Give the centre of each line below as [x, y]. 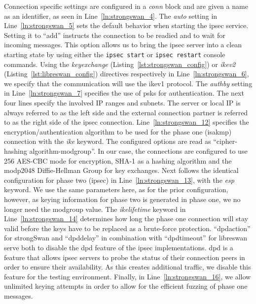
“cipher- [225, 141]
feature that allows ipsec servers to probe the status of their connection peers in [125, 257]
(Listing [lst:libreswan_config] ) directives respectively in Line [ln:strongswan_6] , [127, 74]
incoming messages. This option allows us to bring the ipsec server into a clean [123, 45]
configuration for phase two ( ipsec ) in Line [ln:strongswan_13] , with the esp [119, 180]
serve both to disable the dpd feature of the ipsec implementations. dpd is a [119, 247]
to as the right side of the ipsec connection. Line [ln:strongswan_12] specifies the [127, 122]
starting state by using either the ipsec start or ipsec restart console [115, 54]
